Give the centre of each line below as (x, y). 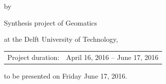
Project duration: (33, 57)
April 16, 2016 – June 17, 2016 (112, 57)
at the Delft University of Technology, (61, 39)
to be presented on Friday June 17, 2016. (66, 75)
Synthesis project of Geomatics (50, 22)
